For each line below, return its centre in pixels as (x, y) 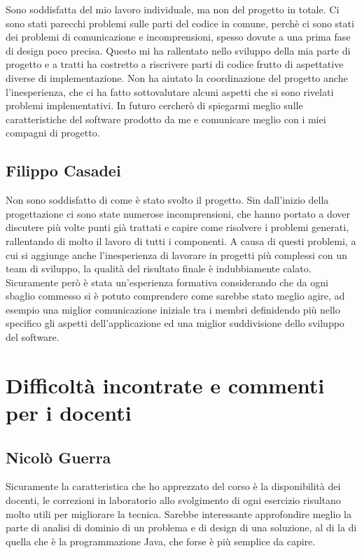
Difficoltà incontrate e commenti (165, 385)
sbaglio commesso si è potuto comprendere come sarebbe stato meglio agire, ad (175, 296)
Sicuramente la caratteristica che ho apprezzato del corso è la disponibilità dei (173, 486)
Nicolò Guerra (58, 457)
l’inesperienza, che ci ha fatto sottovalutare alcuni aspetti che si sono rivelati (170, 91)
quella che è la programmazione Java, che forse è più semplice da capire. (161, 541)
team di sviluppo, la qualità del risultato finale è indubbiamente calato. (159, 268)
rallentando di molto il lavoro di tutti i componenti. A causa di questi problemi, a (181, 240)
